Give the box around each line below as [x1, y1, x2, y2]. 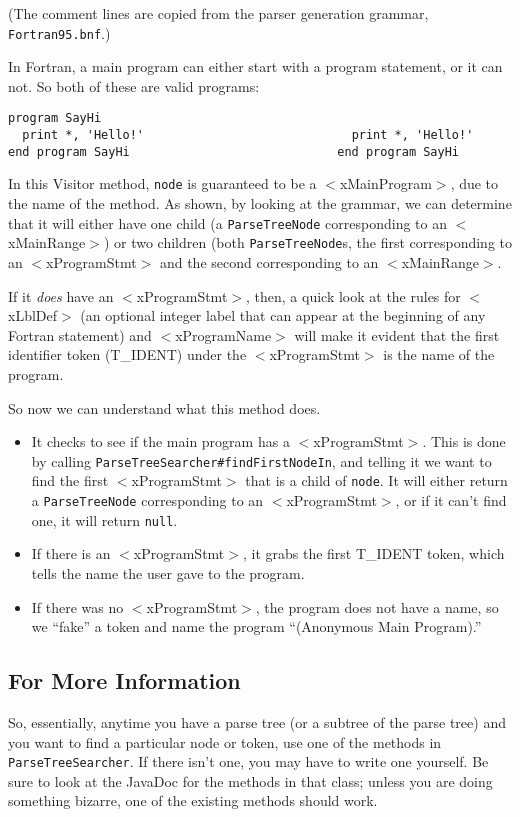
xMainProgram [339, 173, 432, 194]
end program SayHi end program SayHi [8, 144, 460, 159]
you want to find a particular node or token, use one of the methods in [8, 731, 442, 752]
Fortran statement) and [8, 324, 152, 345]
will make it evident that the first [294, 324, 500, 345]
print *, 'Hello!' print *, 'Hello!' [22, 128, 474, 143]
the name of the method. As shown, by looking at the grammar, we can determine [8, 193, 512, 214]
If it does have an [8, 285, 114, 306]
